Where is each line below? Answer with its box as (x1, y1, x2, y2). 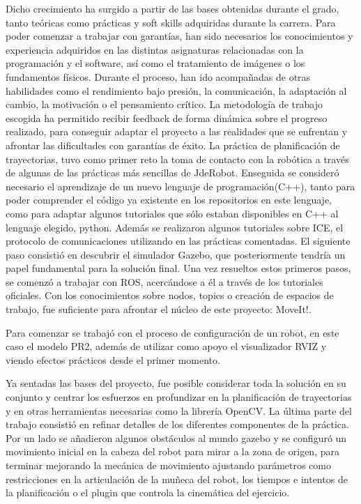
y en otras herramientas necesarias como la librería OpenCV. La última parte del (6, 403, 352, 418)
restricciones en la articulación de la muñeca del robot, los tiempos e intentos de (6, 471, 348, 486)
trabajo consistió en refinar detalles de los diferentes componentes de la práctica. (6, 417, 349, 432)
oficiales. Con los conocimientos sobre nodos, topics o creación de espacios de (6, 288, 334, 303)
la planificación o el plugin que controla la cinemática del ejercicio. (6, 485, 290, 500)
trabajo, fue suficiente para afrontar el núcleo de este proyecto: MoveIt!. (6, 302, 312, 316)
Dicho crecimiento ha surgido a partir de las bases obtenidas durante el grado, (6, 1, 339, 15)
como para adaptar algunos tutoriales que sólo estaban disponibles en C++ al (6, 206, 339, 220)
